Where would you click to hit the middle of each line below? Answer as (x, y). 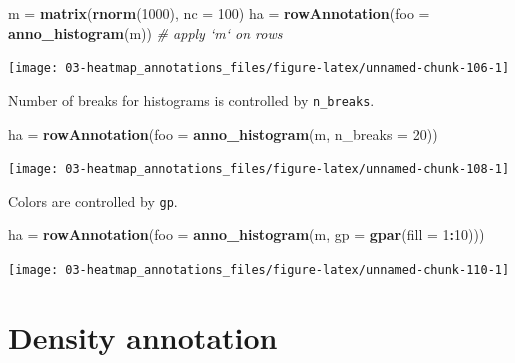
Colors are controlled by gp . (93, 200)
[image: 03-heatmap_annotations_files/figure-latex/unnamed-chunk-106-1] (259, 68)
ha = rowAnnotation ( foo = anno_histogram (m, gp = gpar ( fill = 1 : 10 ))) (246, 234)
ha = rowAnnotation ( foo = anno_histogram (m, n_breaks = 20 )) (223, 133)
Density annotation (143, 336)
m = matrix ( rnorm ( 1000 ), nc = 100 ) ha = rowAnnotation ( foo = (219, 13)
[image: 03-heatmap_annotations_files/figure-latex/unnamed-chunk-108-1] (259, 169)
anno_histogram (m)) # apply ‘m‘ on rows (145, 32)
